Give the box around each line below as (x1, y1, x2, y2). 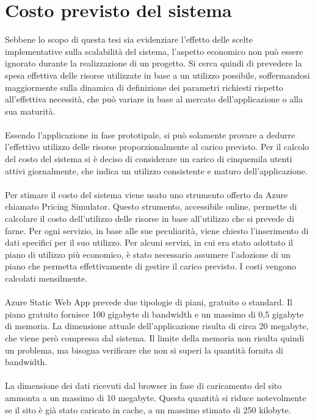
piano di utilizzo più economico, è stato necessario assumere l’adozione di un (5, 247, 291, 260)
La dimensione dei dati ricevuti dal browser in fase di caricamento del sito (5, 379, 282, 392)
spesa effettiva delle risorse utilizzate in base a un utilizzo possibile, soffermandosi (5, 68, 310, 81)
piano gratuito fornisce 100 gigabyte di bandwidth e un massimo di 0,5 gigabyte (5, 307, 304, 320)
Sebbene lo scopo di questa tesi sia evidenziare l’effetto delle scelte (5, 33, 253, 46)
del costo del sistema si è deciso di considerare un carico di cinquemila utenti (5, 152, 292, 165)
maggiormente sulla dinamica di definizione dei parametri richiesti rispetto (5, 80, 283, 93)
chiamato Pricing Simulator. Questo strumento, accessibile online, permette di (5, 200, 297, 213)
